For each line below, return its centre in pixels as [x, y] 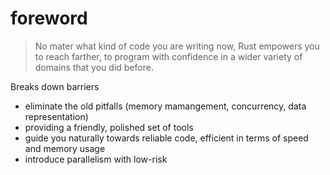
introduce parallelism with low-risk [96, 159]
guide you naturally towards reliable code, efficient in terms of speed [166, 138]
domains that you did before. [94, 67]
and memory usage [65, 148]
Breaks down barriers [55, 86]
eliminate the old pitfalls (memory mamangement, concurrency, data [165, 106]
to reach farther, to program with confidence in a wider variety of [168, 56]
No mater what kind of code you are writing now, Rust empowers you [177, 46]
